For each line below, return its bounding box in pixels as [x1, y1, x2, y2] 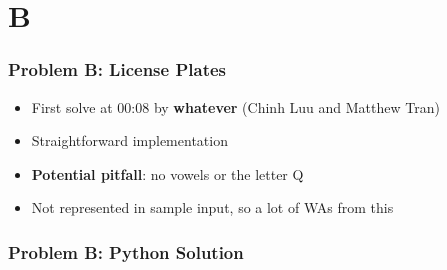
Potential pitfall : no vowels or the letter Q [31, 163, 304, 184]
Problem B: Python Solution [8, 239, 244, 264]
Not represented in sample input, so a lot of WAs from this [31, 197, 394, 218]
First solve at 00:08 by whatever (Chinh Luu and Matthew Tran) [31, 96, 440, 117]
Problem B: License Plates [8, 57, 226, 82]
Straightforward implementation [31, 130, 228, 151]
